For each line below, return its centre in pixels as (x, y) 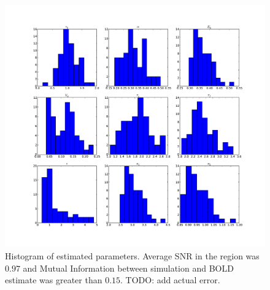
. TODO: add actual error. (170, 280)
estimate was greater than (54, 280)
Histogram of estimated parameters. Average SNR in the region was (132, 256)
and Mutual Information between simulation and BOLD (128, 268)
